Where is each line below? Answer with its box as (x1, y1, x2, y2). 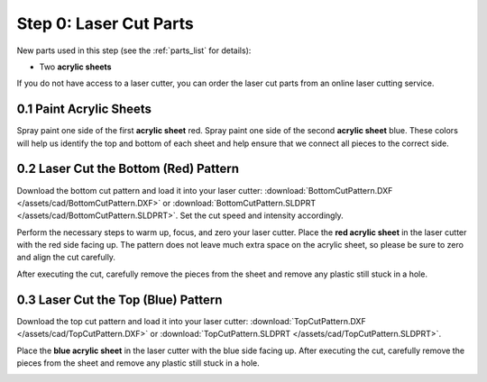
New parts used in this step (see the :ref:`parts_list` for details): (16, 45, 252, 56)
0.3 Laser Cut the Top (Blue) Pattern (16, 292, 223, 307)
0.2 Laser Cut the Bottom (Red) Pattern (16, 161, 239, 177)
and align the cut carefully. (16, 252, 116, 263)
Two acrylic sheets (39, 61, 112, 72)
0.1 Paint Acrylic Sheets (16, 102, 152, 117)
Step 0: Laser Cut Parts (16, 14, 194, 33)
